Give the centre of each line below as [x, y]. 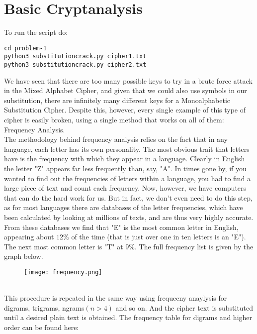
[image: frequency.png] [63, 272]
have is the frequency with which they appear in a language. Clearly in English [125, 159]
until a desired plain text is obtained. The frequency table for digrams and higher [128, 317]
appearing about [29, 237]
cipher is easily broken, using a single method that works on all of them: [114, 120]
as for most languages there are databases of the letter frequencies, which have [124, 207]
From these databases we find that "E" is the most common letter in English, [121, 227]
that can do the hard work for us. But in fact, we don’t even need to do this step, [128, 197]
